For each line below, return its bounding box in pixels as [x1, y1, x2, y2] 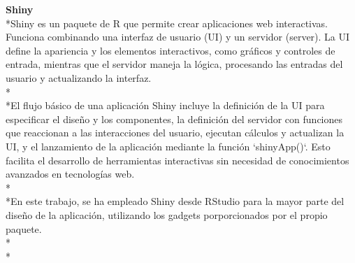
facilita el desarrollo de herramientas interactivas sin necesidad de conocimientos [6, 152, 349, 167]
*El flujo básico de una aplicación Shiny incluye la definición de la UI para [6, 98, 325, 113]
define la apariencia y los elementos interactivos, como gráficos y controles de [6, 43, 335, 57]
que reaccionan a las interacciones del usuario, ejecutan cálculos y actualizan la [6, 125, 345, 140]
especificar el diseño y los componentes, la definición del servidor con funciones [6, 111, 343, 126]
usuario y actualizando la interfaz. [6, 70, 152, 85]
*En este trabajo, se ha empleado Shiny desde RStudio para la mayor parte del [6, 194, 345, 208]
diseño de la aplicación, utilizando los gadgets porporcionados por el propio [6, 207, 328, 222]
